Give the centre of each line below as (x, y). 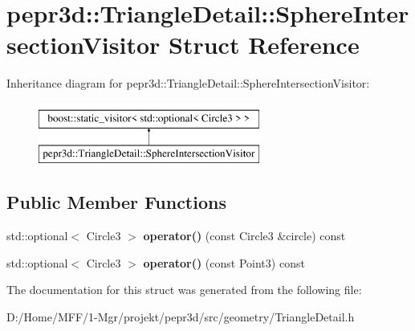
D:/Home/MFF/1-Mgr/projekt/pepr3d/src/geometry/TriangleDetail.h (181, 317)
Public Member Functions (116, 202)
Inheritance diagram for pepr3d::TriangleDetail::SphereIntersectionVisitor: (188, 83)
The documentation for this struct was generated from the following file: (184, 290)
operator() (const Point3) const (224, 262)
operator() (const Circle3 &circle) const (244, 236)
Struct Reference (264, 45)
